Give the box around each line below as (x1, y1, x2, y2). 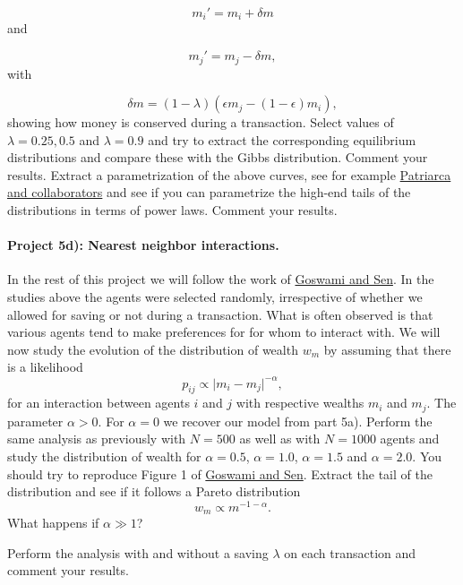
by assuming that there (323, 340, 451, 358)
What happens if (7, 513, 99, 532)
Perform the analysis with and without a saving (7, 543, 269, 562)
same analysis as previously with (7, 429, 186, 448)
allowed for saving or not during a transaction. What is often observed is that (7, 305, 433, 323)
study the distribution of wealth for (7, 446, 201, 465)
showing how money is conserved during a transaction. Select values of (7, 113, 394, 132)
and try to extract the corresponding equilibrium (148, 130, 416, 149)
